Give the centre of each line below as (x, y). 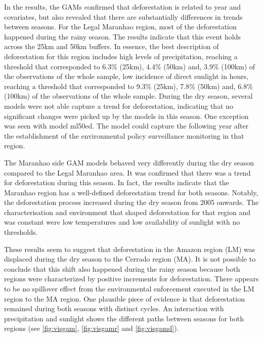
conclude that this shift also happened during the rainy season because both (122, 268)
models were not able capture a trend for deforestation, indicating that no (119, 106)
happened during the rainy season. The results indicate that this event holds (123, 36)
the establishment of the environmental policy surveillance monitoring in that (124, 135)
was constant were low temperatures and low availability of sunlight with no (122, 222)
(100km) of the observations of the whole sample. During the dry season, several (128, 96)
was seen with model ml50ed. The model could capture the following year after (126, 126)
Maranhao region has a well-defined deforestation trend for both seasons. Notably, (131, 192)
